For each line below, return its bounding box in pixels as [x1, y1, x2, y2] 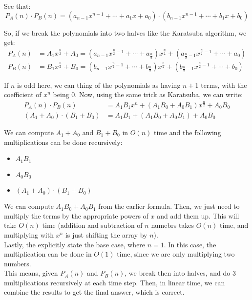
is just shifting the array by [65, 229, 147, 240]
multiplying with [4, 229, 54, 240]
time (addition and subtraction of [42, 220, 143, 230]
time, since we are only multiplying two [117, 249, 235, 259]
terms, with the [201, 80, 247, 90]
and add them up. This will [157, 210, 239, 220]
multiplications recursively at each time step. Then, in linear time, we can [4, 277, 225, 287]
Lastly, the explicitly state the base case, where [4, 239, 146, 249]
